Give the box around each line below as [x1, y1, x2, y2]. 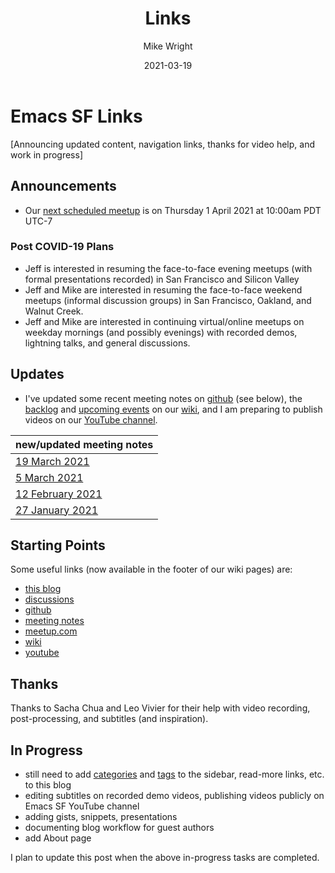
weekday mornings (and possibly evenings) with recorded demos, [24, 326, 298, 338]
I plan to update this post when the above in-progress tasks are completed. [10, 852, 320, 864]
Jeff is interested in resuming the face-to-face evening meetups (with [24, 262, 313, 274]
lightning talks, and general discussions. [24, 337, 191, 349]
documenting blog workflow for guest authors [24, 822, 215, 834]
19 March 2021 [15, 454, 90, 468]
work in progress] [10, 148, 83, 161]
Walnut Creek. [24, 305, 84, 317]
